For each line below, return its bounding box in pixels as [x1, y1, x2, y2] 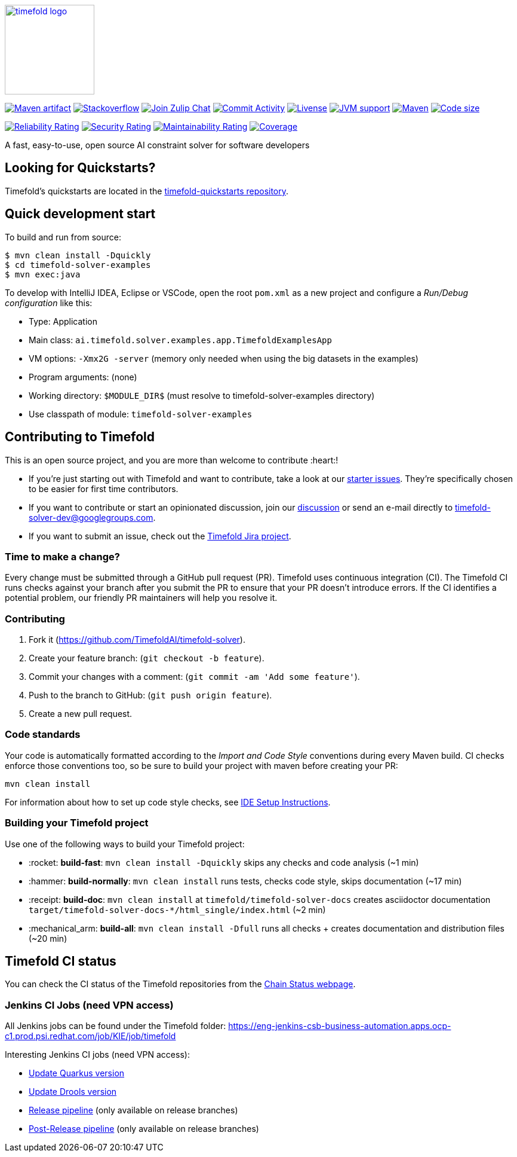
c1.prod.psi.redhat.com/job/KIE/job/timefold [5, 1031, 176, 1042]
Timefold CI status [5, 953, 116, 969]
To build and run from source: [5, 231, 121, 242]
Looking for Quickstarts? [5, 160, 156, 176]
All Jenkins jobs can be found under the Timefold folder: [5, 1021, 226, 1031]
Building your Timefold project [5, 817, 149, 829]
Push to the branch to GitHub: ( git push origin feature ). [29, 690, 272, 701]
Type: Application [29, 316, 97, 326]
